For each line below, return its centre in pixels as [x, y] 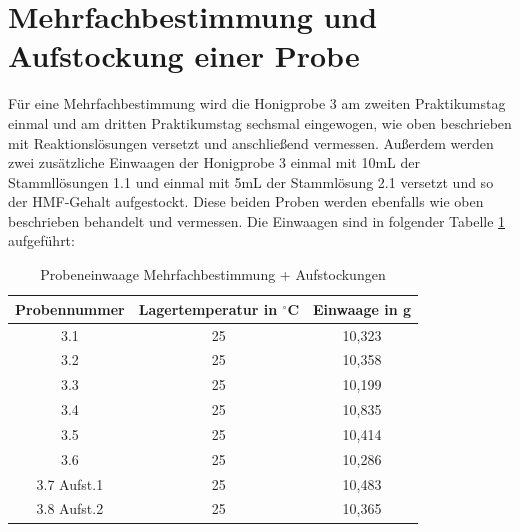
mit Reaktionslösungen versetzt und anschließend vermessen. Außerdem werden [251, 142]
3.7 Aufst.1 [70, 483]
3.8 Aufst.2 [70, 508]
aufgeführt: [41, 240]
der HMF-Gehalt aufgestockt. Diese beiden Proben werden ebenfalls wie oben [246, 201]
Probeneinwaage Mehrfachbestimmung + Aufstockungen [213, 274]
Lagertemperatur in [208, 308]
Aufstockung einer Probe [184, 55]
